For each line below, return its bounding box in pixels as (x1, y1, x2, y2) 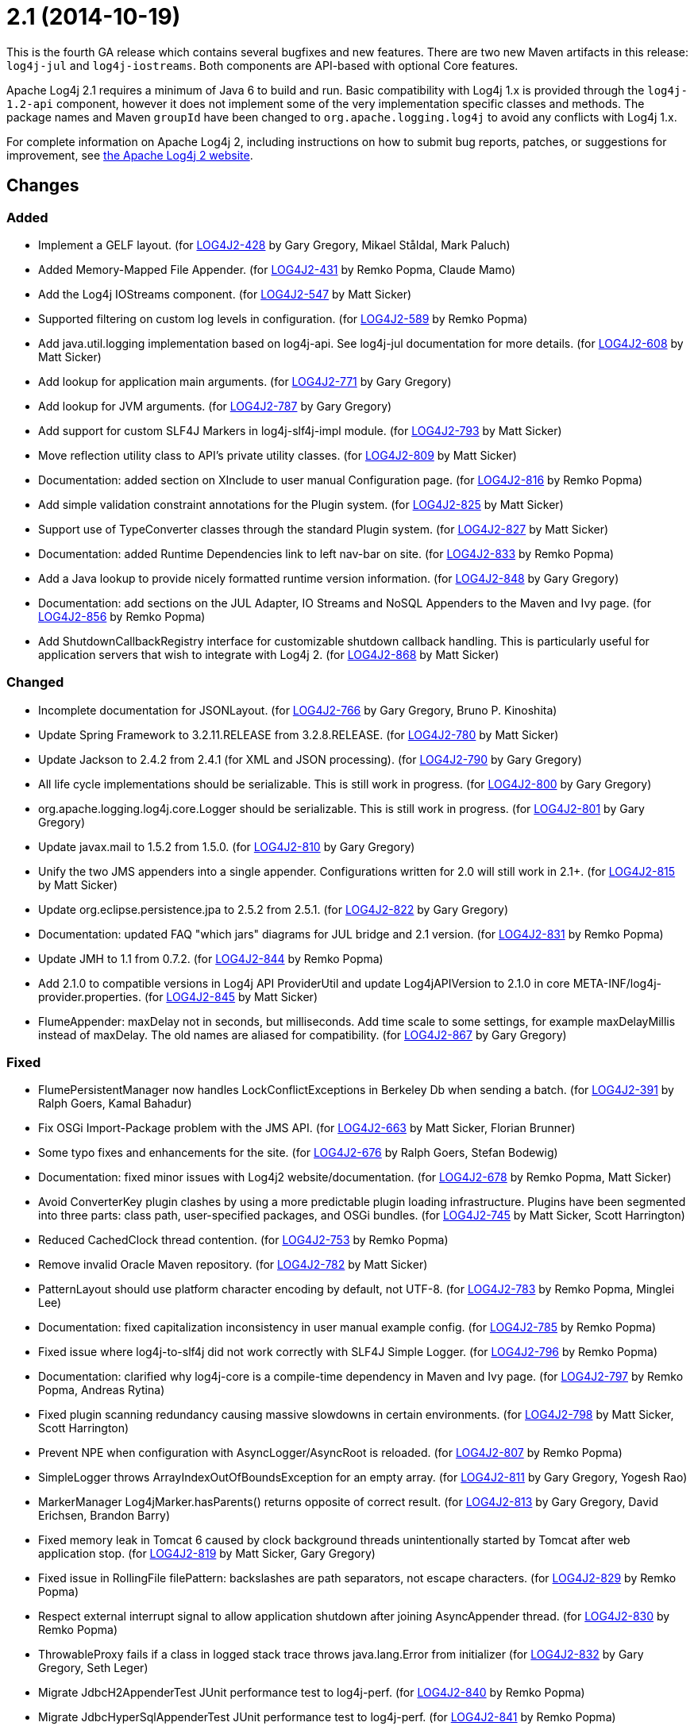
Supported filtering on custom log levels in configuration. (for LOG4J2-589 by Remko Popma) (38, 311, 528, 326)
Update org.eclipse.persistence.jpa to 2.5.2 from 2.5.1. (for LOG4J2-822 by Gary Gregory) (38, 902, 509, 916)
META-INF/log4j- (573, 976, 662, 990)
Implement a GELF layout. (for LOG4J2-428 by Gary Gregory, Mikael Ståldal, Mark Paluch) (38, 237, 511, 252)
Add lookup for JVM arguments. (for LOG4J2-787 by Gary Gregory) (38, 399, 392, 413)
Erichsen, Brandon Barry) (38, 1508, 170, 1523)
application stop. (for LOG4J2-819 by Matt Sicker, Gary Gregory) (38, 1547, 376, 1561)
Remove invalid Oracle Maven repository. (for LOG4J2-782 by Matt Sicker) (38, 1258, 428, 1272)
